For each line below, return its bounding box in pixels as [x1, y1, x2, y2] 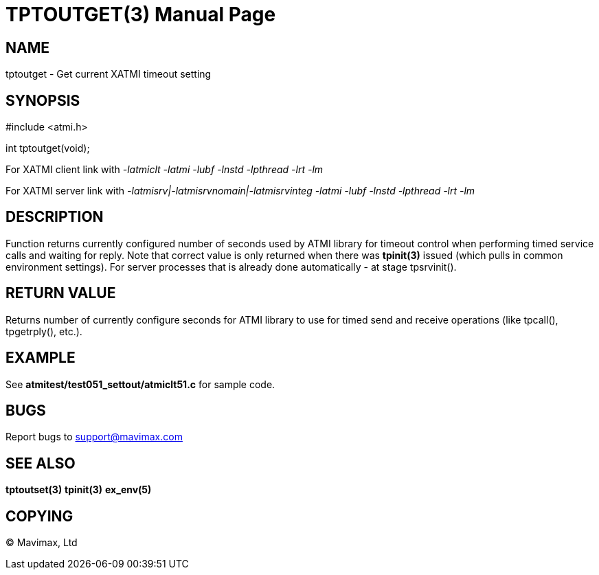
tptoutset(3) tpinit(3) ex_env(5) [5, 484, 152, 496]
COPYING [5, 507, 74, 525]
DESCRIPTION [5, 208, 104, 226]
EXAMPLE [5, 349, 76, 367]
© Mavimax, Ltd [5, 537, 78, 549]
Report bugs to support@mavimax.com [5, 431, 183, 443]
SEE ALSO [5, 454, 76, 472]
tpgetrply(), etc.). [5, 325, 82, 337]
